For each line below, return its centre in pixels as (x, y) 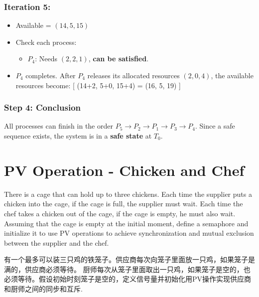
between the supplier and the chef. (57, 242)
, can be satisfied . (119, 59)
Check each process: (46, 42)
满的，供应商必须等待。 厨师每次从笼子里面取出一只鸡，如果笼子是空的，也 (127, 269)
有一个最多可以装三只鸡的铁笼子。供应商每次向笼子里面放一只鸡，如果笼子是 (129, 259)
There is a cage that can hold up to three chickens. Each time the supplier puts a (128, 194)
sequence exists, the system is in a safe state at (78, 136)
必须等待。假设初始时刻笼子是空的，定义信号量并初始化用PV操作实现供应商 (128, 279)
